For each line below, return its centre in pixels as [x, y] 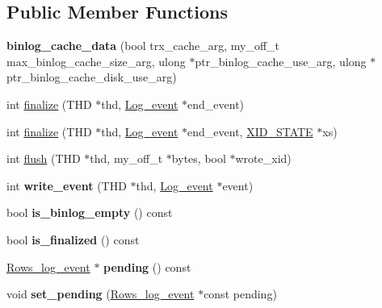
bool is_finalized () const [73, 239]
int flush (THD [44, 158]
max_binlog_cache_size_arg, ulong [96, 61]
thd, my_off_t [126, 158]
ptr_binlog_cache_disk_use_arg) [92, 77]
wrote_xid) [263, 158]
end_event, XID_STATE [250, 131]
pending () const [147, 266]
